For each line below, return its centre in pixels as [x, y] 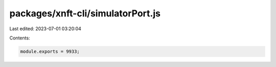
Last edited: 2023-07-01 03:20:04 [45, 29]
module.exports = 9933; [50, 51]
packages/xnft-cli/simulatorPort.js [85, 13]
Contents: [20, 38]
